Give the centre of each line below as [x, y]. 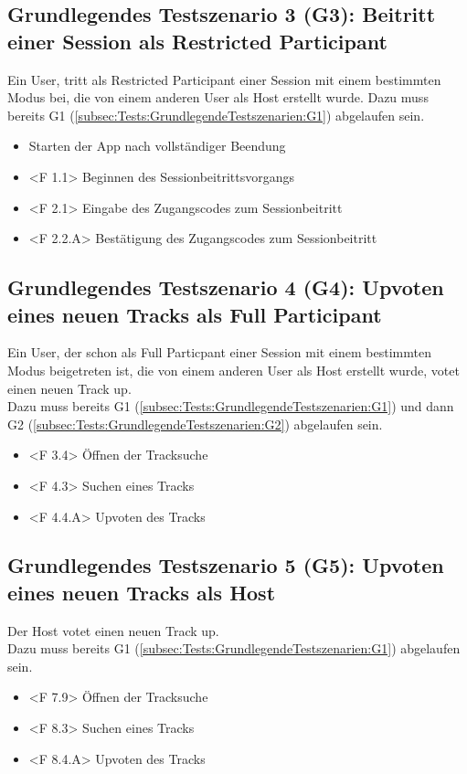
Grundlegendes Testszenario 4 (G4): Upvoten [226, 287]
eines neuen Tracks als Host [142, 592]
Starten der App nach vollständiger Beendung [157, 146]
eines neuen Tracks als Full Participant [195, 314]
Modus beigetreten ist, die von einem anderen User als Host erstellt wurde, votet [233, 370]
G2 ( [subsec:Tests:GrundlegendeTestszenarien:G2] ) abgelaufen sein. [195, 424]
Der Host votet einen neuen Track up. [113, 630]
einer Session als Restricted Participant [197, 41]
